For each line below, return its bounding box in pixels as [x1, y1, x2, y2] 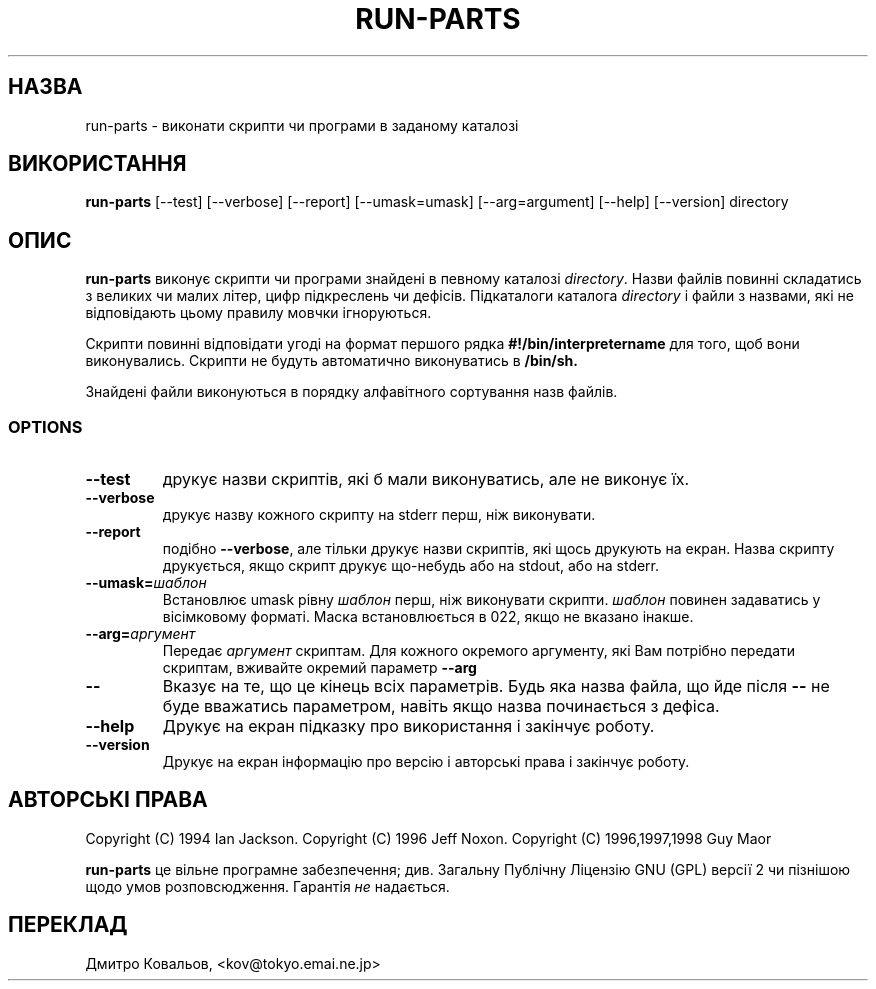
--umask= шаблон [85, 574, 207, 592]
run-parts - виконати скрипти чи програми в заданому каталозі [85, 116, 519, 134]
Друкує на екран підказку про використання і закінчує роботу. [162, 716, 655, 737]
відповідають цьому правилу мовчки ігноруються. [85, 304, 432, 322]
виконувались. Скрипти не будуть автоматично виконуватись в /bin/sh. [85, 352, 579, 370]
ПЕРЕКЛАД [8, 912, 128, 938]
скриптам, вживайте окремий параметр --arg [162, 659, 477, 677]
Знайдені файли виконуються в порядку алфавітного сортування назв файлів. [85, 383, 618, 401]
